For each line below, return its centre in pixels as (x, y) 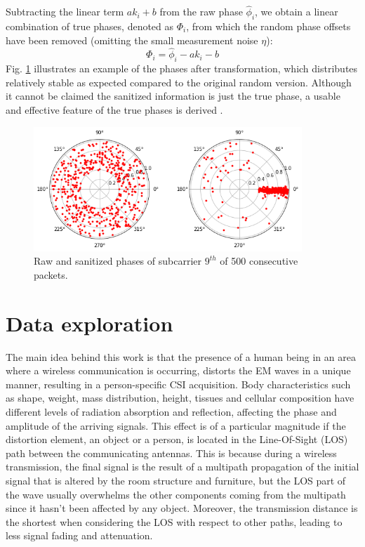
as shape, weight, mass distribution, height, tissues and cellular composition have (180, 398)
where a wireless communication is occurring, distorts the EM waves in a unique (178, 370)
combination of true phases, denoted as (90, 26)
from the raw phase (201, 12)
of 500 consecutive (259, 261)
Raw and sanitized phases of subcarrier (118, 261)
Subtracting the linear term (65, 12)
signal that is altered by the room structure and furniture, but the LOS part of (176, 481)
